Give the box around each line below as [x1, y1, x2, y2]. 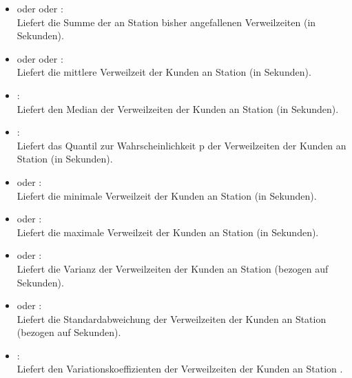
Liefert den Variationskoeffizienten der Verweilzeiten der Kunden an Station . [17, 361, 343, 376]
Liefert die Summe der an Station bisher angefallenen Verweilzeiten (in [17, 14, 316, 29]
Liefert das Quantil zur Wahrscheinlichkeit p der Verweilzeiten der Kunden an [17, 138, 346, 152]
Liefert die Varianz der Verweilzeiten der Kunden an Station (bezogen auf [17, 261, 329, 275]
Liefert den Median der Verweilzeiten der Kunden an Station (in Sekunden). [17, 101, 339, 116]
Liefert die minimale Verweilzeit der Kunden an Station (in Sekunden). [17, 188, 317, 202]
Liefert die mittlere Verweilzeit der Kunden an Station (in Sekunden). [17, 65, 311, 79]
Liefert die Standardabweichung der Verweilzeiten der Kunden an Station [17, 311, 327, 326]
